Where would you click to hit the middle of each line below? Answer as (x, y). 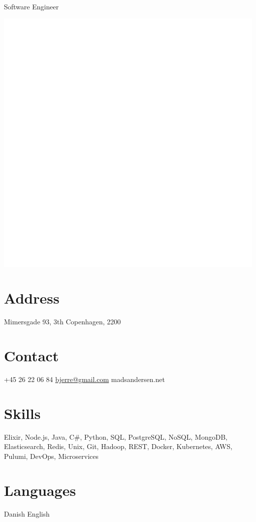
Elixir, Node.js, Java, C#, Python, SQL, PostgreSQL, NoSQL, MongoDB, (116, 436)
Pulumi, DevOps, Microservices (51, 456)
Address (32, 298)
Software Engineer (32, 6)
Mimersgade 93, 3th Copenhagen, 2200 (63, 322)
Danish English (27, 513)
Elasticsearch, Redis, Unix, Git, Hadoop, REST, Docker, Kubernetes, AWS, (118, 446)
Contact (32, 356)
